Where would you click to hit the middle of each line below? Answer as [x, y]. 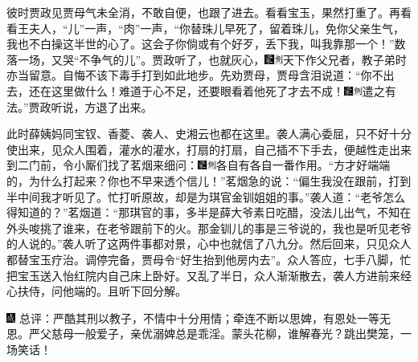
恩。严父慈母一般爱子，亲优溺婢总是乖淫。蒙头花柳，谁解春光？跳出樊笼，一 [209, 334]
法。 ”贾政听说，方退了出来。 [80, 106]
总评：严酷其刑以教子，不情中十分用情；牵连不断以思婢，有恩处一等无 [205, 317]
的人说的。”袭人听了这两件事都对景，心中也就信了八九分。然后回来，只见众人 [209, 244]
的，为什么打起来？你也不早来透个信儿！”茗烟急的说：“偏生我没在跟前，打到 [209, 180]
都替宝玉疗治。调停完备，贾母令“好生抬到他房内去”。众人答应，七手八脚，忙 [209, 259]
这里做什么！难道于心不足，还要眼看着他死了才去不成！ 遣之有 [223, 90]
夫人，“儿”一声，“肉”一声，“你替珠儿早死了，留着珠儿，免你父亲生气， [217, 28]
